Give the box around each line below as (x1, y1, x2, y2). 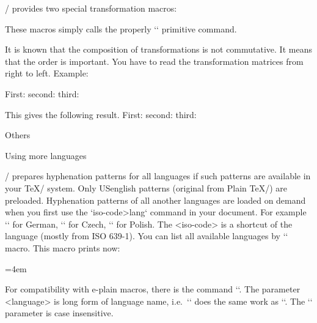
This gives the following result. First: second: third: (5, 108, 197, 121)
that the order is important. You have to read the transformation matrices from (5, 54, 304, 67)
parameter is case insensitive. (5, 306, 114, 319)
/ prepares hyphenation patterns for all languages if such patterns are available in (5, 169, 311, 182)
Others (5, 128, 31, 141)
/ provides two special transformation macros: (5, 2, 177, 14)
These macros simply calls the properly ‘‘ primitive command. (5, 22, 237, 35)
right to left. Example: (5, 67, 89, 80)
